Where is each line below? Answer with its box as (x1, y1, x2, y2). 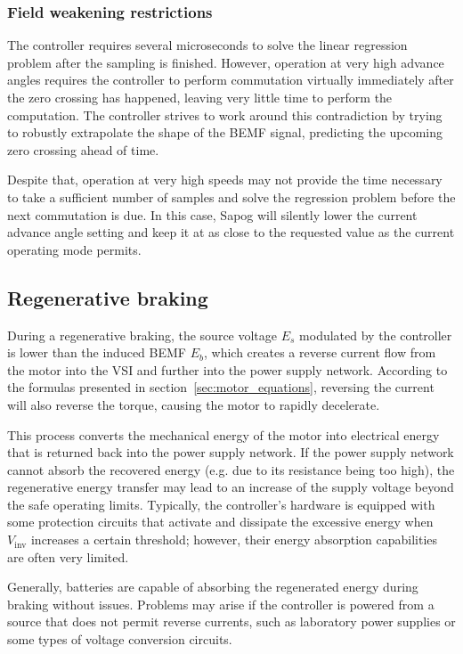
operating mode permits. (7, 240, 142, 258)
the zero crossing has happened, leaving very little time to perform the (7, 88, 393, 106)
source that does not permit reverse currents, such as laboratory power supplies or (7, 612, 456, 631)
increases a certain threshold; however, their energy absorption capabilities (30, 530, 438, 549)
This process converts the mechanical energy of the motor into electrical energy (7, 425, 440, 444)
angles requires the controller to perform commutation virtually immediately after (7, 70, 454, 89)
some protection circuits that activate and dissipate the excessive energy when (7, 512, 434, 531)
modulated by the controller (299, 325, 452, 344)
